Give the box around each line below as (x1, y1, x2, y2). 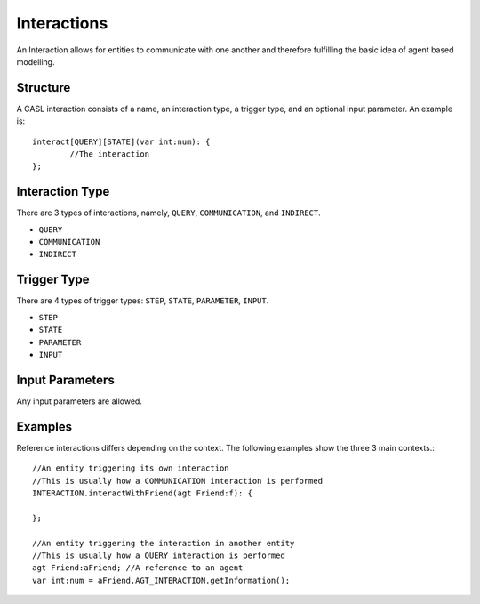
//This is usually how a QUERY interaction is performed (32, 550, 286, 560)
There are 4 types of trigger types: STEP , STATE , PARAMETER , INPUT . (16, 295, 269, 306)
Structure (16, 80, 71, 95)
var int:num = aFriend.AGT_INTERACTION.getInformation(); (32, 575, 291, 585)
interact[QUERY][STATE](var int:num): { (32, 136, 211, 147)
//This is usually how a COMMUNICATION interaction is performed (32, 476, 324, 486)
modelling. (16, 56, 55, 67)
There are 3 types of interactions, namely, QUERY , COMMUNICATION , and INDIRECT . (16, 207, 321, 218)
